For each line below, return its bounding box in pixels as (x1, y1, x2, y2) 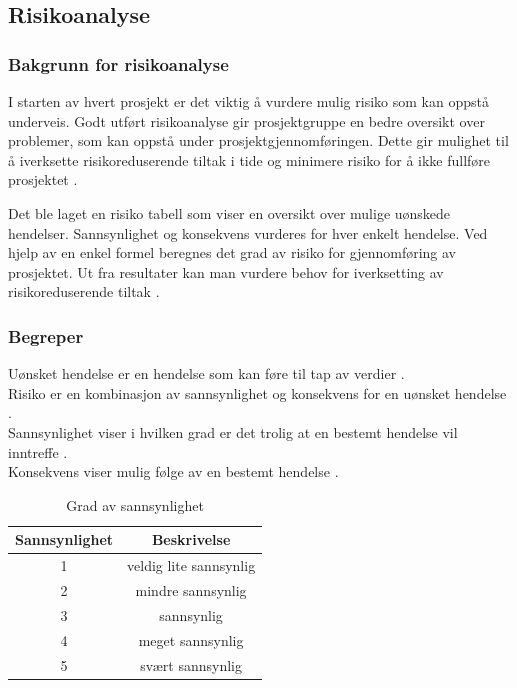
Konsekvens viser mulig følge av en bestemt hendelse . (8, 461, 339, 482)
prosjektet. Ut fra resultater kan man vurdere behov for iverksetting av (8, 261, 444, 282)
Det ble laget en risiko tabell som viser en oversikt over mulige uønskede (8, 202, 451, 223)
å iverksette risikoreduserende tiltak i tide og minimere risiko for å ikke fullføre (8, 149, 491, 170)
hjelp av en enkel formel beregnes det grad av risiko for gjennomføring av (8, 242, 457, 263)
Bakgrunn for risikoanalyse (8, 51, 229, 76)
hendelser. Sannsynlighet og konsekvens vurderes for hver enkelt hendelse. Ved (8, 222, 488, 243)
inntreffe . (8, 441, 68, 462)
